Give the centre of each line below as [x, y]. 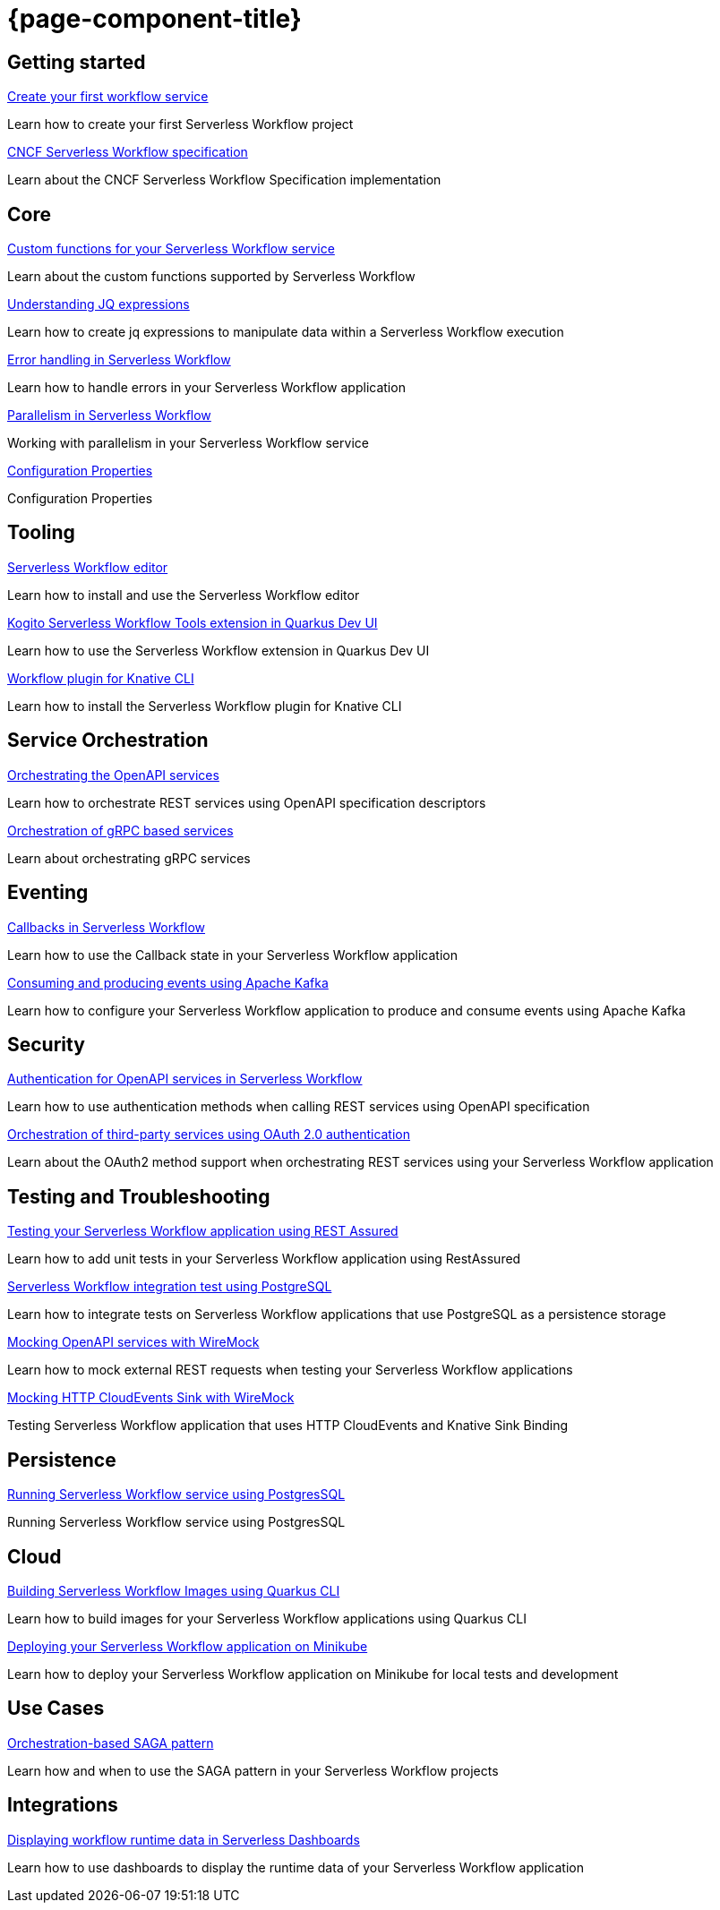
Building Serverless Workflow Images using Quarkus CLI [174, 1590]
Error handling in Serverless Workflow [119, 360]
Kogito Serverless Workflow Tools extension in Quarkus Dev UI [193, 622]
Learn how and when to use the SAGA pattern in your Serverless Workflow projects [253, 1770]
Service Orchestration [108, 741]
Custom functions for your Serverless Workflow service [171, 249]
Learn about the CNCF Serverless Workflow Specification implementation [224, 180]
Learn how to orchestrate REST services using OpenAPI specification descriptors [247, 802]
